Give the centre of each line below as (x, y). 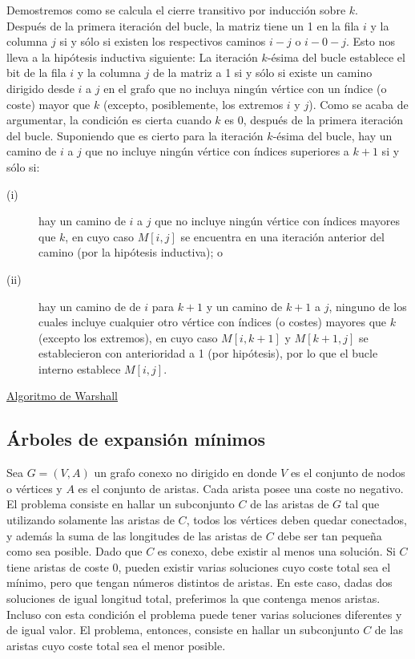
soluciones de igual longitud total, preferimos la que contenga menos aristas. (193, 598)
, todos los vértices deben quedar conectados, (296, 520)
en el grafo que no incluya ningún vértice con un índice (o (245, 88)
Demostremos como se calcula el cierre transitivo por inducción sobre (176, 10)
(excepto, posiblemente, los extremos (193, 104)
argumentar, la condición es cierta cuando (109, 120)
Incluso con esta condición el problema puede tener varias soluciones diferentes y (204, 614)
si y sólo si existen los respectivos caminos (163, 41)
